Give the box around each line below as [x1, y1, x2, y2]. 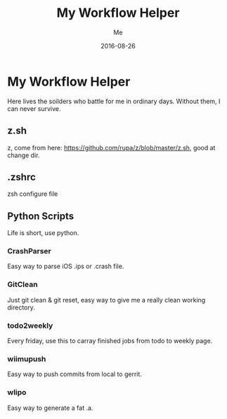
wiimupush [7, 354, 46, 364]
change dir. [7, 151, 40, 159]
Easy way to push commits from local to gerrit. [7, 370, 143, 378]
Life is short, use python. [7, 229, 79, 237]
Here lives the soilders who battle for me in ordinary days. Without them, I [7, 97, 221, 105]
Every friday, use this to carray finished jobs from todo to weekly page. [7, 337, 213, 345]
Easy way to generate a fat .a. [7, 404, 93, 412]
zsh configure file [7, 189, 58, 198]
